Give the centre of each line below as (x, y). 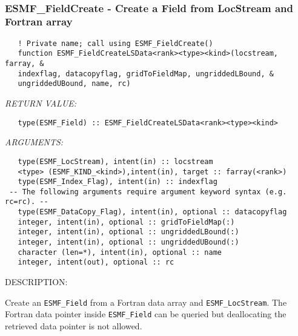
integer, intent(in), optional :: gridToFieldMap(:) (126, 222)
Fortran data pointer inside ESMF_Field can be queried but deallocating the (146, 314)
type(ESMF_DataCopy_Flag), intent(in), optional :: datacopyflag (152, 212)
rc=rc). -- (27, 202)
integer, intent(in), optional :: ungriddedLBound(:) (128, 232)
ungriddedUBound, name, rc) (74, 84)
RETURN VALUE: (41, 103)
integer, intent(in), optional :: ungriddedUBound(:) (128, 242)
